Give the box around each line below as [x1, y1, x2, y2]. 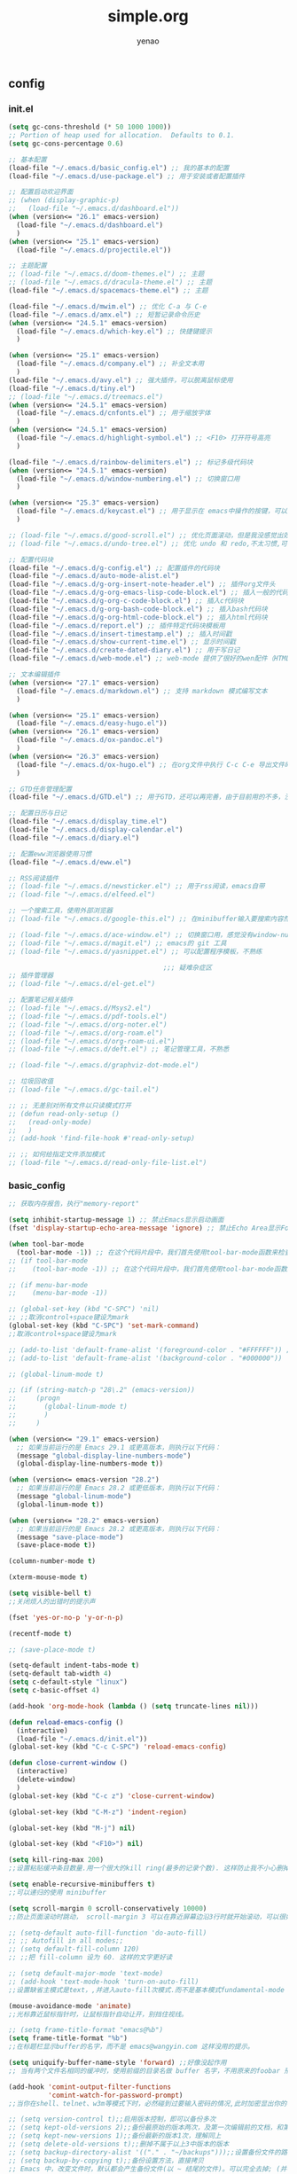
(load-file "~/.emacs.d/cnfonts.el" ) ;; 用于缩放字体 [16, 409, 211, 418]
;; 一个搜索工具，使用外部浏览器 [8, 906, 113, 915]
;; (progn [8, 1394, 61, 1403]
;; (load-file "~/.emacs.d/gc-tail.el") [8, 1085, 160, 1094]
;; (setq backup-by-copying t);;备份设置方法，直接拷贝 [8, 2156, 205, 2165]
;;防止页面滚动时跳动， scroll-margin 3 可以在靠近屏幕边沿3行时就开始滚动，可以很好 [8, 1912, 293, 1921]
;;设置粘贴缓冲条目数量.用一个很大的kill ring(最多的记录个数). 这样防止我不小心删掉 [8, 1864, 290, 1873]
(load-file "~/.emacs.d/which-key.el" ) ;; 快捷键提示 [16, 326, 213, 336]
